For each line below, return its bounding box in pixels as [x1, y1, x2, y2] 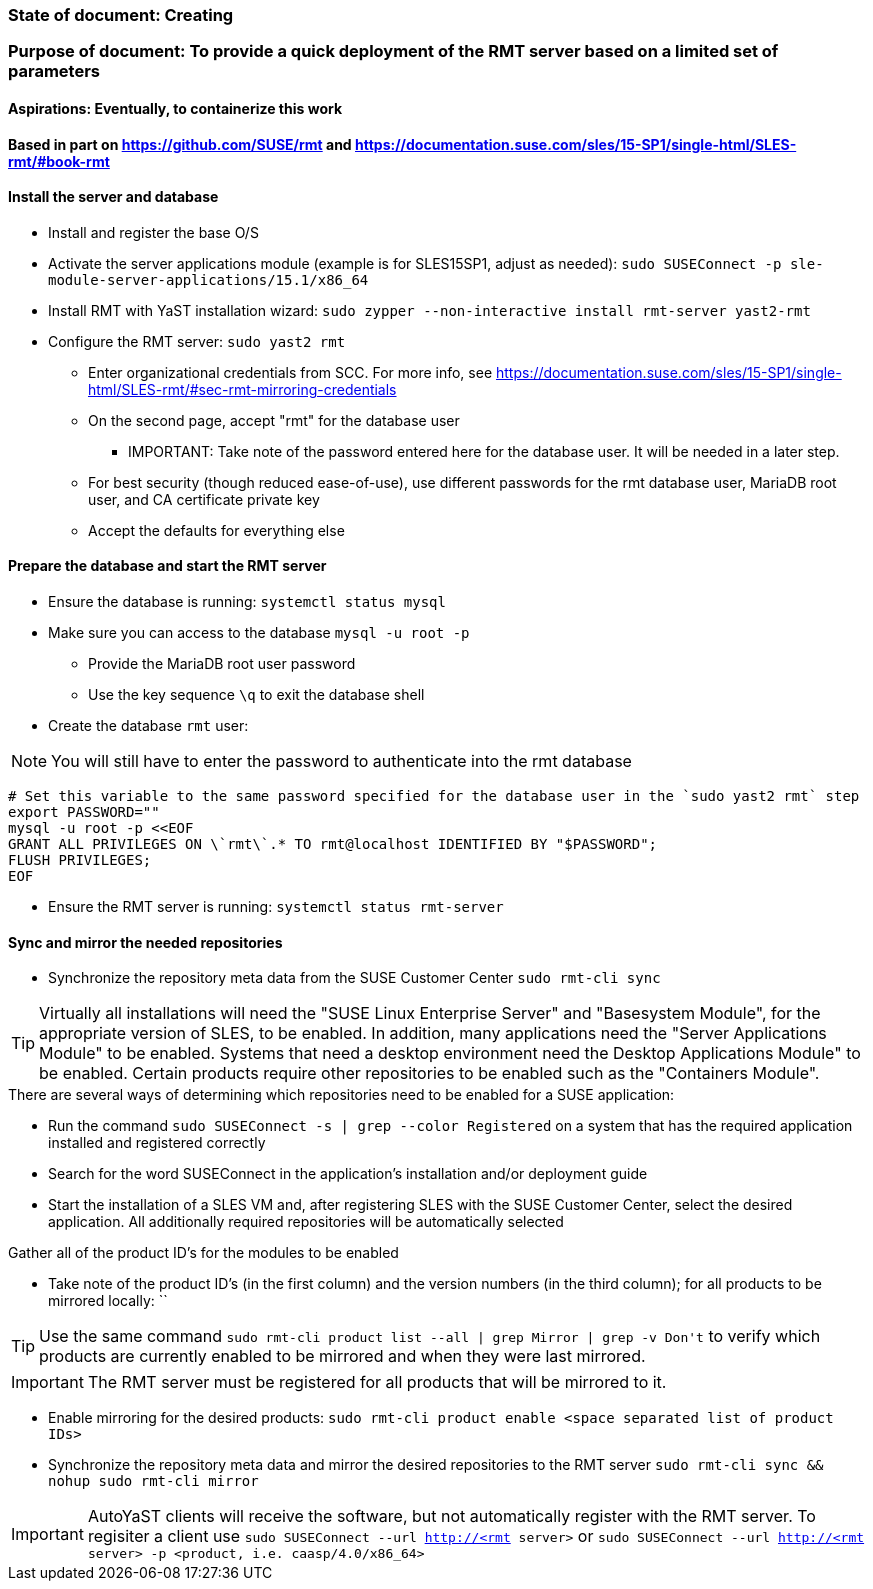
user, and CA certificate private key [88, 490, 320, 508]
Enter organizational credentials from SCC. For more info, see [88, 363, 493, 381]
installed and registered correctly [48, 1134, 266, 1152]
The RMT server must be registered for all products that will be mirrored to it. [87, 1372, 667, 1393]
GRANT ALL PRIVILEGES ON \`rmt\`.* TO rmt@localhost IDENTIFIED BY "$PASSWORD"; [8, 836, 658, 853]
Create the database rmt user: [48, 717, 249, 735]
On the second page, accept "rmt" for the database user [88, 411, 460, 429]
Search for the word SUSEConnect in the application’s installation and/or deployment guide [48, 1165, 648, 1183]
